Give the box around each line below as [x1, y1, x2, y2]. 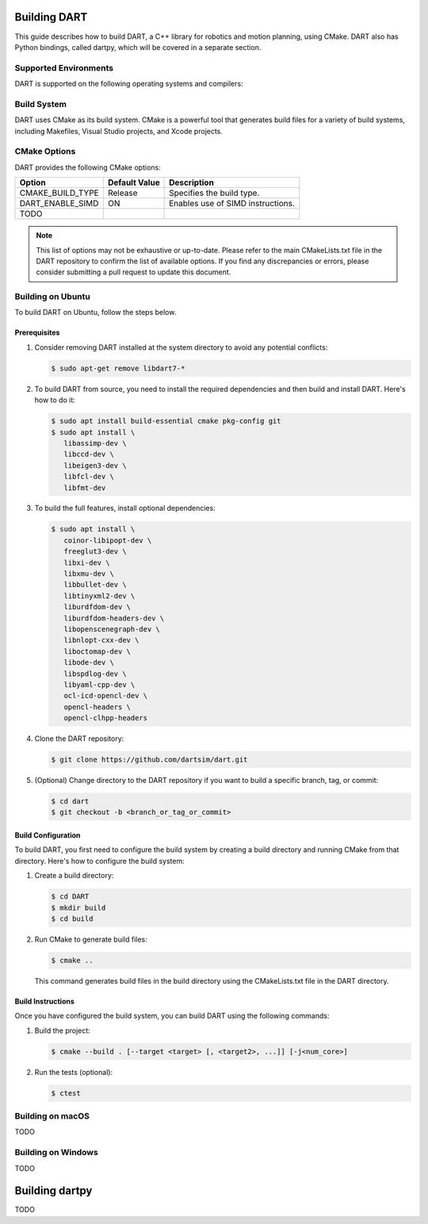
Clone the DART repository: [34, 734, 124, 743]
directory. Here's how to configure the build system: [14, 856, 185, 865]
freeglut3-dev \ [63, 547, 127, 556]
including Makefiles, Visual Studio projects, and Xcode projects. [14, 126, 224, 136]
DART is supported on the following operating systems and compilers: [14, 79, 243, 89]
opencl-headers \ [63, 702, 131, 712]
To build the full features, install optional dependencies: [34, 504, 216, 513]
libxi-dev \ [63, 558, 110, 567]
